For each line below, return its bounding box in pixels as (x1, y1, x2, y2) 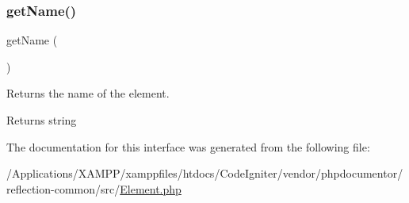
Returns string (6, 112, 77, 128)
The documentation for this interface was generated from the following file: (6, 138, 370, 155)
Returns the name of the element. (6, 85, 170, 101)
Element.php (120, 180, 182, 197)
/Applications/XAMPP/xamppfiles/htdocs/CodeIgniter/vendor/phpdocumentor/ (6, 165, 403, 182)
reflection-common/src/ (6, 180, 120, 197)
